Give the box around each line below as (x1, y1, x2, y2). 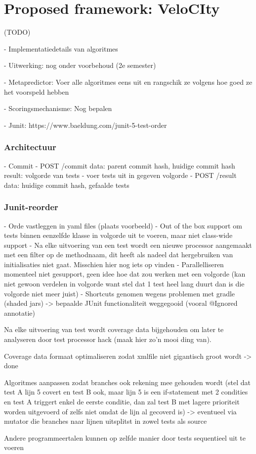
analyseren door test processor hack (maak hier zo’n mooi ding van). (4, 334, 212, 344)
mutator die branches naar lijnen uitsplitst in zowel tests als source (4, 416, 207, 426)
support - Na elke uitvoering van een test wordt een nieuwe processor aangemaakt (4, 239, 252, 250)
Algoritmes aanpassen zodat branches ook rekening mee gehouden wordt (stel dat (4, 377, 251, 387)
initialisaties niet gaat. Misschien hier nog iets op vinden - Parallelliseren (4, 259, 224, 269)
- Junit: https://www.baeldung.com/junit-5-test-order (4, 119, 167, 130)
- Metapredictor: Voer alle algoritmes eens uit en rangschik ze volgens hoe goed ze (4, 76, 253, 87)
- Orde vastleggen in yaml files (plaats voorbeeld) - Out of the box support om (4, 220, 242, 230)
